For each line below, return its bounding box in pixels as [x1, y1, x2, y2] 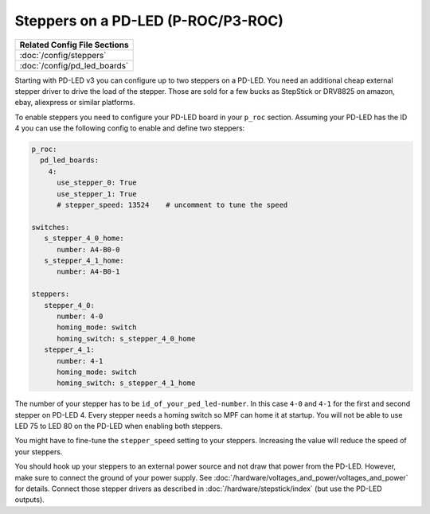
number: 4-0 [57, 311, 104, 321]
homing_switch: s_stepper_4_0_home [57, 334, 196, 343]
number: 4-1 [57, 356, 104, 365]
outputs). [14, 495, 45, 504]
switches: [31, 223, 70, 232]
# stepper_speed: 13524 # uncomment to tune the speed [57, 201, 288, 210]
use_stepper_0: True [57, 178, 137, 187]
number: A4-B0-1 [57, 267, 120, 276]
